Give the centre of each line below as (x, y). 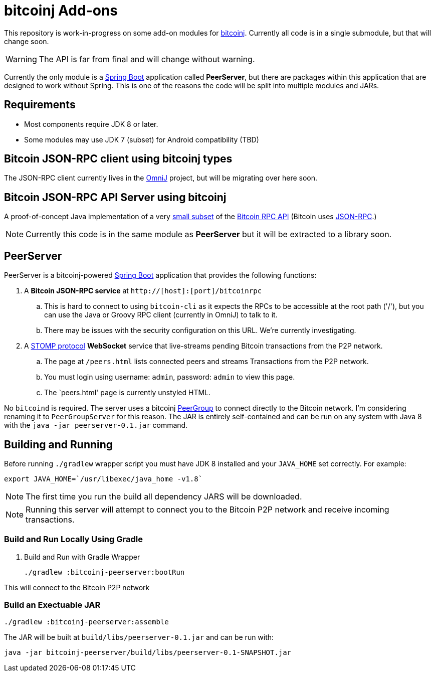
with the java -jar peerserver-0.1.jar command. (96, 425)
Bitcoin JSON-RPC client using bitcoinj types (118, 159)
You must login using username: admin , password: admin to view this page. (170, 377)
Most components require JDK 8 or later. (91, 124)
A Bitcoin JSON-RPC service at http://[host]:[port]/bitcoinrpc (143, 291)
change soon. (27, 41)
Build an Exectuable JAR (52, 605)
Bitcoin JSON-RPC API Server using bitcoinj (115, 197)
